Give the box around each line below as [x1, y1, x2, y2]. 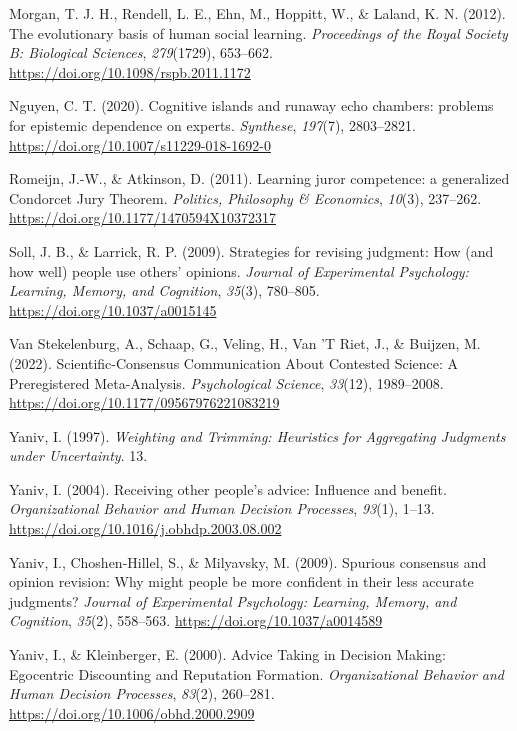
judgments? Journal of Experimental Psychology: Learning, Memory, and [9, 590, 457, 611]
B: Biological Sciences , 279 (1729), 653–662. [9, 42, 273, 63]
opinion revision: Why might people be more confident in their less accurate [9, 571, 474, 592]
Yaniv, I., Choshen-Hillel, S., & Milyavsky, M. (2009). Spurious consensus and [9, 551, 487, 572]
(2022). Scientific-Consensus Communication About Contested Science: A [9, 352, 459, 373]
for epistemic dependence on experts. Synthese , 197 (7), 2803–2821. [9, 114, 416, 135]
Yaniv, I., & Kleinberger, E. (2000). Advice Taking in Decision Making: [9, 644, 446, 665]
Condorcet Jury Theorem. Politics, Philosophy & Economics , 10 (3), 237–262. [9, 187, 482, 208]
